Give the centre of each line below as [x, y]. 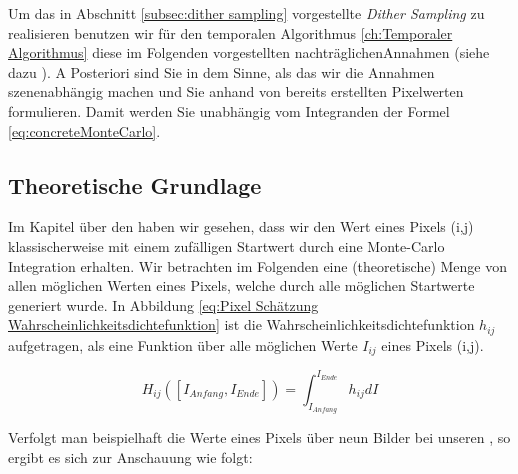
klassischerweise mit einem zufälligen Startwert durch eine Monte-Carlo [226, 245]
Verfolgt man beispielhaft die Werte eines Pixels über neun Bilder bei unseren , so [259, 436]
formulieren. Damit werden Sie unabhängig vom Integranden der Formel [229, 110]
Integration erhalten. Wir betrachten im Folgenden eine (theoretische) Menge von [258, 265]
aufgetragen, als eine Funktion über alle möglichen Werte [183, 344]
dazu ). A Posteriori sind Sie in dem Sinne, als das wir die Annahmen [221, 71]
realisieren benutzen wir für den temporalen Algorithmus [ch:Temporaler [230, 32]
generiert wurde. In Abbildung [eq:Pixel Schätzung [163, 304]
